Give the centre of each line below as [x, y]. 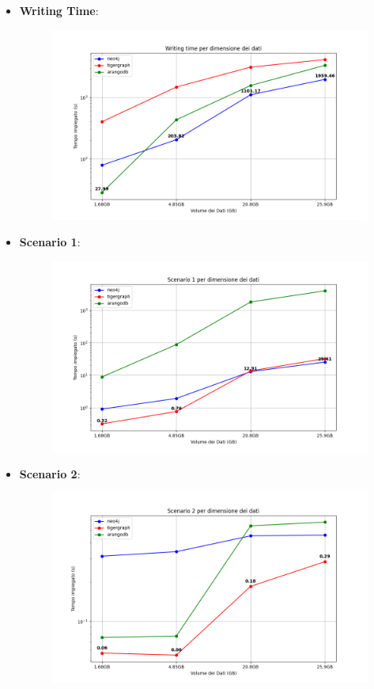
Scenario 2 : [50, 473]
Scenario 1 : [50, 242]
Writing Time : [59, 10]
